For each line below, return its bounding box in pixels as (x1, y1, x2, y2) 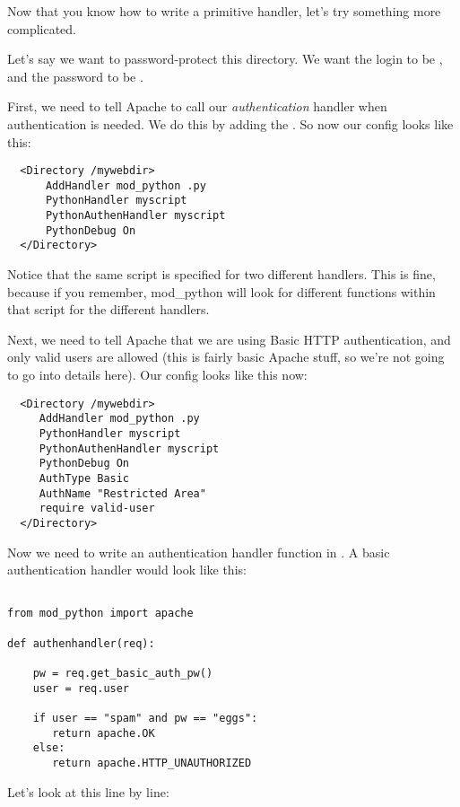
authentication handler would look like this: (7, 560, 247, 579)
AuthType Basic (39, 471, 130, 485)
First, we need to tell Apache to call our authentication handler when (7, 97, 387, 116)
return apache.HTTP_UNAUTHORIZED (52, 756, 252, 769)
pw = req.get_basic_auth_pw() (32, 667, 213, 680)
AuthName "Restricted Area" (39, 487, 206, 500)
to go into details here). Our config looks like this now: (7, 365, 308, 384)
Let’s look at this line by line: (7, 782, 169, 801)
